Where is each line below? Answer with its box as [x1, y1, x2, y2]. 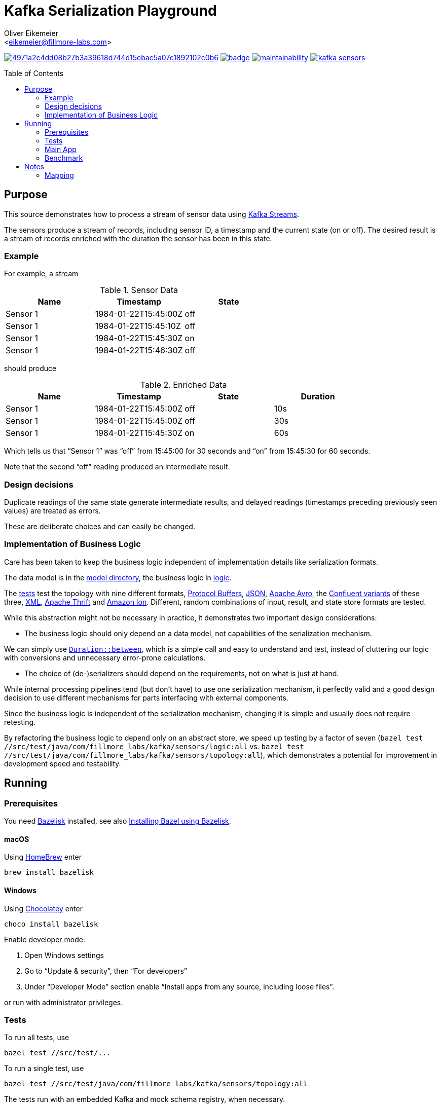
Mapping [45, 170, 74, 179]
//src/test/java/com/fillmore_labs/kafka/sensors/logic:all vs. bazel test [4, 742, 304, 751]
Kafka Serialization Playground [4, 2, 217, 19]
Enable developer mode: [4, 935, 85, 944]
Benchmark [45, 153, 83, 162]
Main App [45, 144, 77, 154]
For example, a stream [4, 269, 79, 278]
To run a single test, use [4, 1064, 84, 1073]
